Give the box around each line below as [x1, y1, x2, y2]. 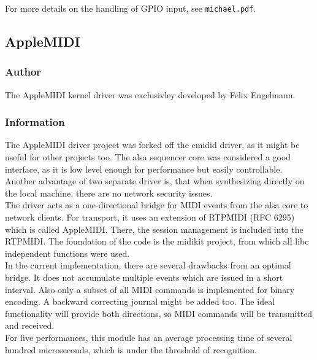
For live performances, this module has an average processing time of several [5, 331, 292, 343]
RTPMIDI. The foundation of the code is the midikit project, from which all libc [5, 235, 309, 248]
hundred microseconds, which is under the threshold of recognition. [5, 343, 257, 356]
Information [5, 114, 65, 130]
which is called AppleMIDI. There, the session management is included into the [5, 222, 304, 235]
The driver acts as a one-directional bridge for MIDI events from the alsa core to [5, 198, 308, 211]
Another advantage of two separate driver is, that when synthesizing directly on [5, 174, 305, 187]
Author [5, 64, 42, 79]
